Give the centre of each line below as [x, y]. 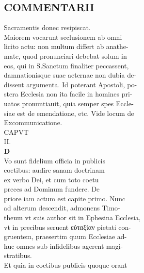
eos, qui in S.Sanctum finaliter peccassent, [66, 65]
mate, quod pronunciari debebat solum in [65, 56]
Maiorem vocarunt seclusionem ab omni [63, 37]
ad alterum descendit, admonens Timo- [62, 208]
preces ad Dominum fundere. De [52, 189]
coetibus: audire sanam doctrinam [54, 170]
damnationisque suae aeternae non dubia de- [70, 75]
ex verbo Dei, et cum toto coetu [51, 179]
